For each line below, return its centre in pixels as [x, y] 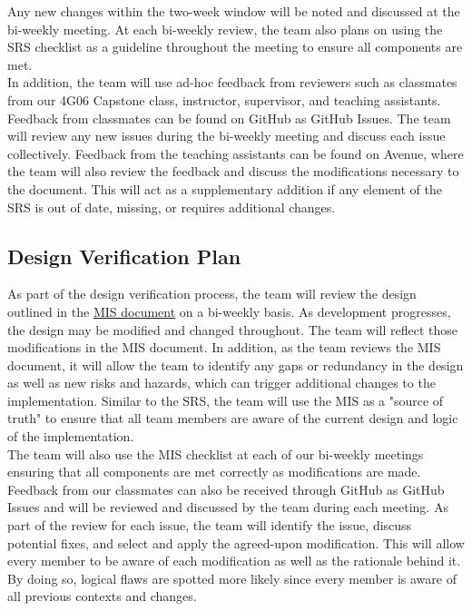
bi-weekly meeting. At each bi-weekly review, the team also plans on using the [225, 29]
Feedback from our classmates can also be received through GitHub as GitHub [226, 489]
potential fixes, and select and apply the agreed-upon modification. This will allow [236, 542]
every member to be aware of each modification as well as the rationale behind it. [234, 561]
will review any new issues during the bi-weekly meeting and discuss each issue [226, 136]
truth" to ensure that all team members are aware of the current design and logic [233, 418]
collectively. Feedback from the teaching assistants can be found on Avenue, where [236, 153]
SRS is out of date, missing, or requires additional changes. [172, 207]
